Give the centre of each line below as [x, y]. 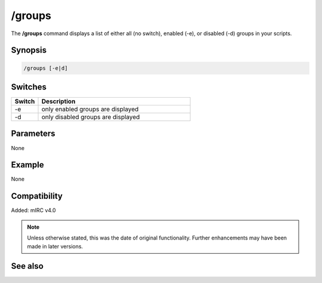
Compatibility [37, 196]
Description [58, 101]
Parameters [33, 134]
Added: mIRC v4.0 [33, 210]
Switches [29, 87]
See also [27, 266]
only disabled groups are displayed [91, 117]
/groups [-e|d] [46, 68]
